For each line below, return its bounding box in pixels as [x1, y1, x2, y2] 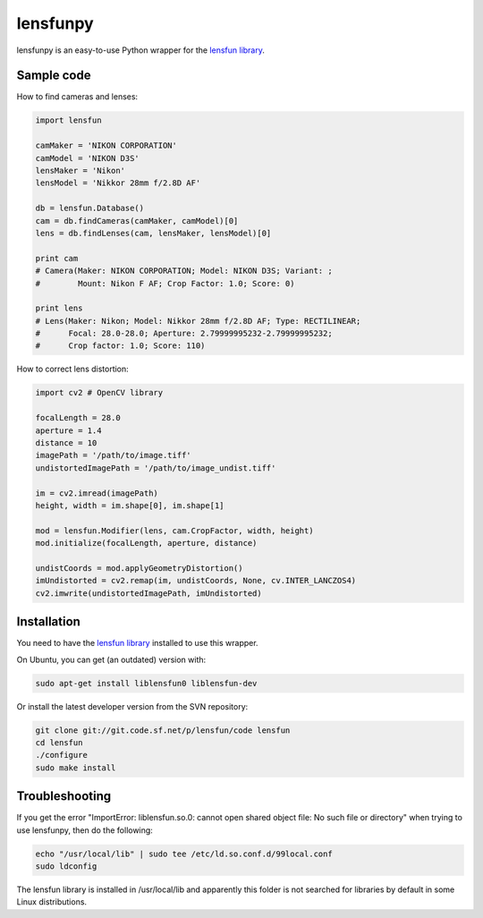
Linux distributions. [16, 897, 88, 907]
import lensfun [35, 115, 102, 125]
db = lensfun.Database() [35, 203, 145, 214]
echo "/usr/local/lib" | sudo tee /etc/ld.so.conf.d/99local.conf [35, 848, 333, 859]
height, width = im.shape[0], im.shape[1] [35, 500, 225, 510]
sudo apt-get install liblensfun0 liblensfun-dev [35, 678, 258, 688]
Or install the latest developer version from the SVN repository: [16, 701, 249, 711]
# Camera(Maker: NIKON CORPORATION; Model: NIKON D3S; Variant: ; [35, 266, 333, 276]
